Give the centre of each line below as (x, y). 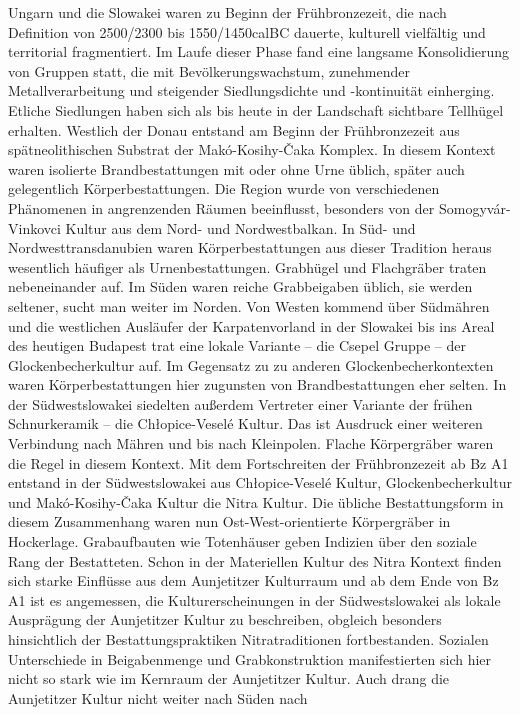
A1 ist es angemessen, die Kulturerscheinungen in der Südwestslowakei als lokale (254, 599)
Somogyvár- (474, 207)
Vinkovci (34, 227)
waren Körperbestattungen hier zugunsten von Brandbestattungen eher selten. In (257, 384)
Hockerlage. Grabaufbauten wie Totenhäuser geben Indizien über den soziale (242, 541)
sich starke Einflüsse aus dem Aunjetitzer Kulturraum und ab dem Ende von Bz (253, 580)
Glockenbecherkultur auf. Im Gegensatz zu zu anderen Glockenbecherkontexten (251, 364)
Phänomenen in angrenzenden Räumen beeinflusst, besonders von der (221, 207)
